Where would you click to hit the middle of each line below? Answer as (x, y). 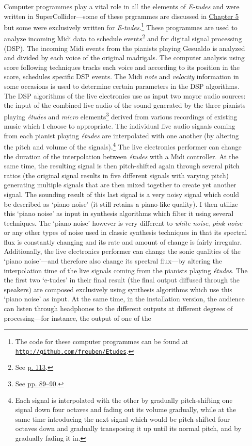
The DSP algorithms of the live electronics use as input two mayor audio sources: (125, 95)
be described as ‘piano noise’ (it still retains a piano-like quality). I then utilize (121, 204)
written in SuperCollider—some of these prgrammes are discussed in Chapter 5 (121, 16)
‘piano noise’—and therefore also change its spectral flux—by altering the (113, 261)
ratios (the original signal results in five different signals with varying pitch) (116, 175)
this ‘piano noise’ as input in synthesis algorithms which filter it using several (119, 213)
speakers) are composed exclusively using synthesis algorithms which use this (118, 289)
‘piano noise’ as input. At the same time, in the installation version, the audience (124, 299)
